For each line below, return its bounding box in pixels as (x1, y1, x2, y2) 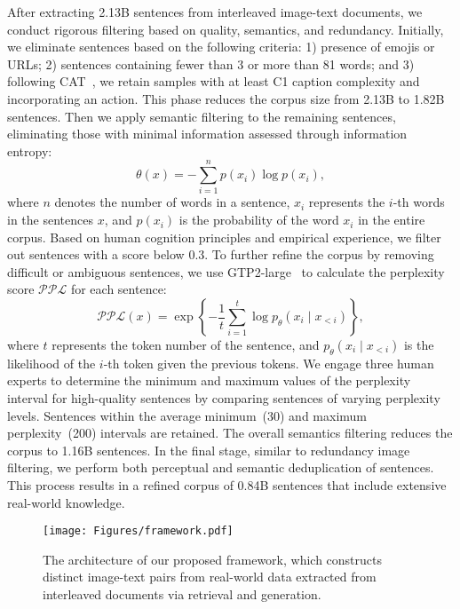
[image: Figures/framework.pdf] (43, 525, 234, 538)
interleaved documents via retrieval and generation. (43, 585, 321, 604)
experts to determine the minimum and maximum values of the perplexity (7, 371, 411, 390)
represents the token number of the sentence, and (52, 336, 320, 354)
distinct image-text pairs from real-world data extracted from (43, 567, 377, 586)
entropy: (7, 141, 52, 160)
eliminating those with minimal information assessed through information (7, 124, 408, 143)
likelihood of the (7, 353, 96, 372)
